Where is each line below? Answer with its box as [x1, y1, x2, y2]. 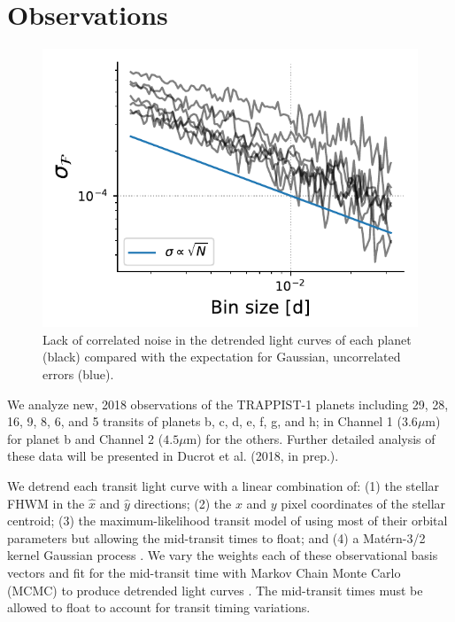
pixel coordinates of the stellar [281, 494, 446, 512]
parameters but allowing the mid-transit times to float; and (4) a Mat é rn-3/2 [7, 528, 426, 547]
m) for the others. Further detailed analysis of [186, 429, 436, 447]
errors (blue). [42, 365, 114, 384]
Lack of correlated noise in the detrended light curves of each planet [42, 330, 412, 348]
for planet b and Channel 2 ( [7, 429, 164, 447]
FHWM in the [7, 494, 85, 512]
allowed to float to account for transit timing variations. [7, 598, 311, 617]
